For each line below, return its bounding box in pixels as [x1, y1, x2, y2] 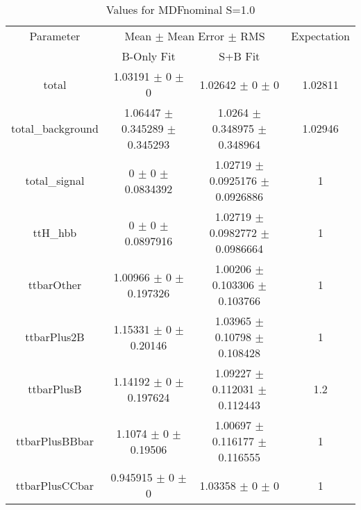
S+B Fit [219, 48, 260, 64]
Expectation [291, 28, 350, 44]
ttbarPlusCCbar [15, 477, 94, 493]
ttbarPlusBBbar [15, 433, 94, 449]
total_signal [25, 172, 85, 188]
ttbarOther [28, 277, 82, 293]
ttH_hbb [33, 224, 77, 240]
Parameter [29, 28, 81, 44]
